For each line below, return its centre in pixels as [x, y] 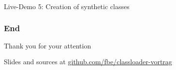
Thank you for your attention [48, 45]
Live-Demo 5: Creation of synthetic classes [67, 6]
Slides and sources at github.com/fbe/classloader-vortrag [88, 62]
